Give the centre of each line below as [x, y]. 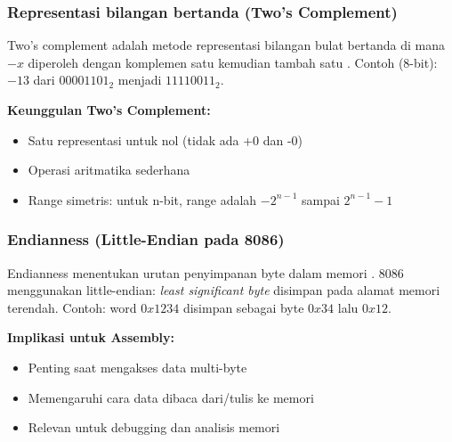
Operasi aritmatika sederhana [109, 170]
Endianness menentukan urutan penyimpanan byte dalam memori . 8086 [206, 272]
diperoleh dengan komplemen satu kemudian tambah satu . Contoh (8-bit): [233, 62]
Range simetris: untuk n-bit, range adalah [142, 199]
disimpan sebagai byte [243, 307]
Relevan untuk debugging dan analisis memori [154, 427]
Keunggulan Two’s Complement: [109, 110]
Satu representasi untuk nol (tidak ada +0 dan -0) [165, 139]
